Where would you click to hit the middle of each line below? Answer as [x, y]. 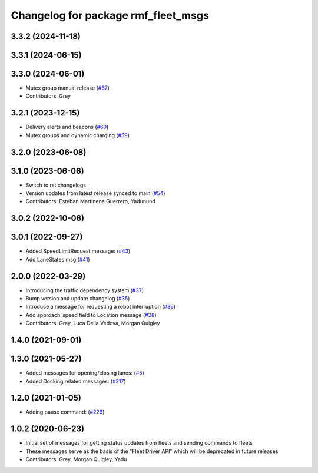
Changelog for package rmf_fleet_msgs [110, 15]
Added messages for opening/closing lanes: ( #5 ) [85, 373]
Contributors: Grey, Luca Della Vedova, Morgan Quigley [93, 323]
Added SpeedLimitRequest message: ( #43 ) [78, 251]
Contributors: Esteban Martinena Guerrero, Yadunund [90, 201]
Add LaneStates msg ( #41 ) [58, 259]
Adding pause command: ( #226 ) [65, 412]
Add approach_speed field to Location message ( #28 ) [91, 315]
